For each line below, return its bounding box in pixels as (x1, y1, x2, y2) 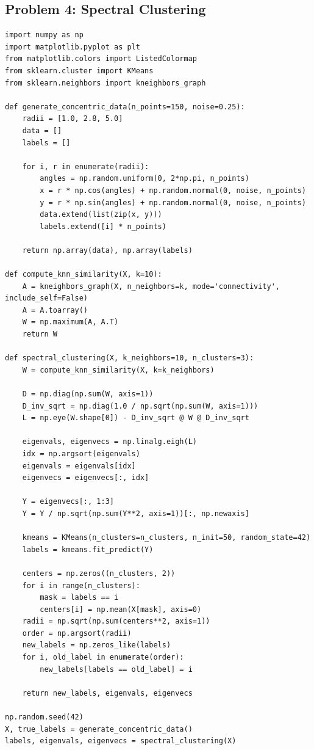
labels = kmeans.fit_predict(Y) (22, 545, 154, 554)
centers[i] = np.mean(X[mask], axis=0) (40, 605, 202, 614)
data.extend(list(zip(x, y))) (40, 210, 162, 219)
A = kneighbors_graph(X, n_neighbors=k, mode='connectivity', (22, 282, 280, 291)
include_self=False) (5, 294, 88, 303)
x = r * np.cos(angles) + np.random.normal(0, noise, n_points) (40, 186, 306, 195)
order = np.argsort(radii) (22, 628, 132, 638)
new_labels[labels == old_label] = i (40, 664, 193, 674)
